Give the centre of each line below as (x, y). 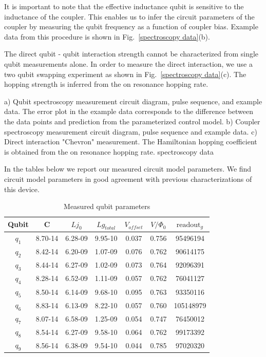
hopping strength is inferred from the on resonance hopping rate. (106, 84)
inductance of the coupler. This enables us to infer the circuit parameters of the (129, 16)
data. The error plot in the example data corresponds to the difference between (129, 111)
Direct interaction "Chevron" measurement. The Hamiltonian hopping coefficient (131, 142)
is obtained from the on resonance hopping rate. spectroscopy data (109, 151)
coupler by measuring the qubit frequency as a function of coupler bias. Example (131, 26)
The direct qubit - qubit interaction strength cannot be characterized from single (131, 54)
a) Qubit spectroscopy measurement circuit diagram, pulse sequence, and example (133, 101)
